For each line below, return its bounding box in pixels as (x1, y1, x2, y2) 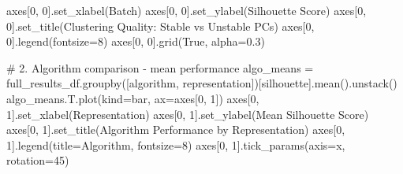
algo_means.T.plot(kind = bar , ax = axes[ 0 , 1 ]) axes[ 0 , (6, 90, 259, 106)
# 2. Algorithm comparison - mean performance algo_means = (6, 59, 314, 76)
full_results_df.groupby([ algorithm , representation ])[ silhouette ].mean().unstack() (6, 75, 397, 91)
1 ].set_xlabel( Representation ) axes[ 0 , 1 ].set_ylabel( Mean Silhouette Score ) (6, 106, 369, 122)
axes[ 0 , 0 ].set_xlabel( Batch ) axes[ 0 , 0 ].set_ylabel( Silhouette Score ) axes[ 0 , (6, 2, 367, 18)
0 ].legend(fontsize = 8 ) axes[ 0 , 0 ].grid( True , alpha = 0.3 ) (6, 33, 265, 50)
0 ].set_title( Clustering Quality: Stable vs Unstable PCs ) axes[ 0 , (6, 17, 315, 34)
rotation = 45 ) (6, 152, 69, 168)
